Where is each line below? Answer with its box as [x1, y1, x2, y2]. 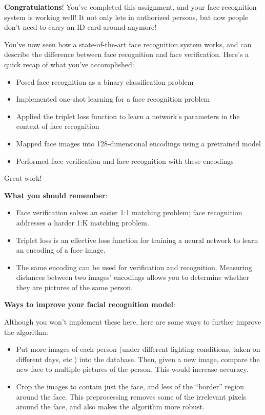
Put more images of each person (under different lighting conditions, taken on [16, 344, 260, 354]
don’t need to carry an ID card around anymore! [4, 22, 157, 32]
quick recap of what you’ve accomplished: [4, 59, 134, 69]
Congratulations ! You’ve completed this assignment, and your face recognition [4, 2, 257, 12]
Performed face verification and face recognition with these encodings [16, 155, 234, 166]
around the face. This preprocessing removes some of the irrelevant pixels [16, 391, 247, 402]
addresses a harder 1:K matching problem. [16, 217, 149, 228]
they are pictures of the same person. [16, 281, 133, 292]
